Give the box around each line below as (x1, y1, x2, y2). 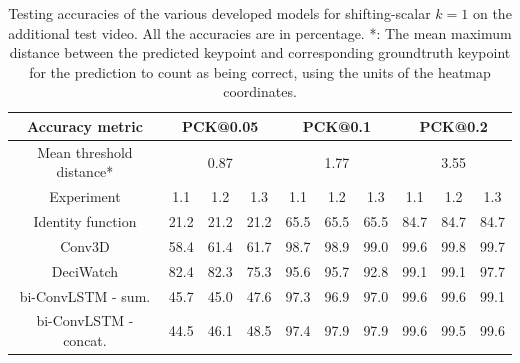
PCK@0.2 (419, 115, 488, 136)
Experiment (49, 186, 121, 207)
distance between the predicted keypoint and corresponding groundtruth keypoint (9, 42, 511, 63)
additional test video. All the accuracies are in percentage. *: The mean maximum (8, 22, 512, 43)
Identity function (33, 211, 137, 232)
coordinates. (223, 81, 297, 102)
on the (472, 3, 512, 23)
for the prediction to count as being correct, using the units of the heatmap (29, 61, 491, 82)
